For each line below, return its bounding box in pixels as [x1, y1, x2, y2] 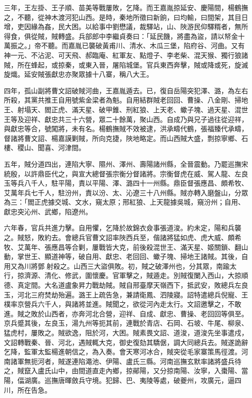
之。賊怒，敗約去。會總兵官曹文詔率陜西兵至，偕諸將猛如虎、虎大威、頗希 [4, 232, 241, 242]
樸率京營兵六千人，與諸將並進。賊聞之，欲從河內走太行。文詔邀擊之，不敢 [4, 299, 241, 309]
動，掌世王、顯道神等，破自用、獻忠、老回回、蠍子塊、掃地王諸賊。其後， [4, 251, 241, 261]
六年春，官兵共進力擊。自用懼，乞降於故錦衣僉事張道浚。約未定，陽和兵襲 [4, 223, 241, 233]
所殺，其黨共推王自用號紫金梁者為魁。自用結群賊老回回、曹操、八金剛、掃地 [4, 95, 248, 105]
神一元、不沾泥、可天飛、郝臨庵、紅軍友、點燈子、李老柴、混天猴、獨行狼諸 [4, 50, 248, 60]
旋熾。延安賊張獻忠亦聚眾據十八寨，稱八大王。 [4, 69, 153, 79]
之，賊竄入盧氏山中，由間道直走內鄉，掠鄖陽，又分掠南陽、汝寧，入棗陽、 [4, 365, 241, 376]
